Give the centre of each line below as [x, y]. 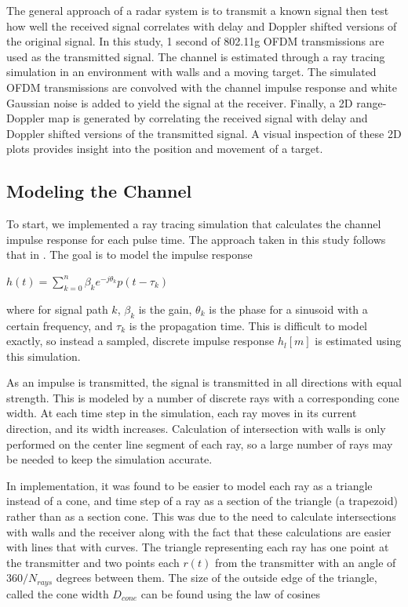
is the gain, [165, 309]
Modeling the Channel [99, 191]
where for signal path [57, 309]
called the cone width [58, 593]
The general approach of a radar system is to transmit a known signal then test [198, 10]
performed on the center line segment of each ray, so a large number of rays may [200, 443]
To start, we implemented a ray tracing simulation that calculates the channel [194, 224]
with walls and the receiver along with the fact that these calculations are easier [199, 531]
